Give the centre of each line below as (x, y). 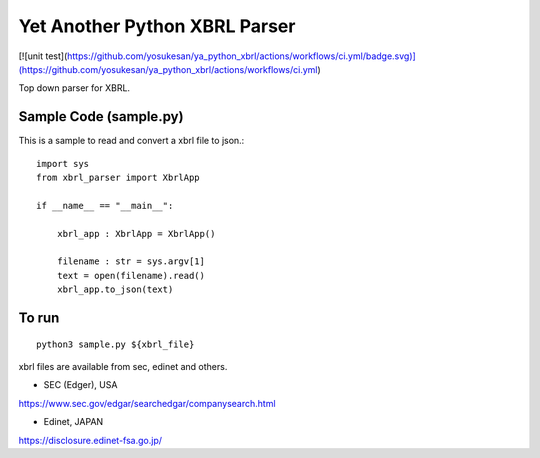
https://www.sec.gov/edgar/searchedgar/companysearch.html (147, 403)
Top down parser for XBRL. (74, 88)
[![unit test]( (43, 56)
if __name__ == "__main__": (105, 205)
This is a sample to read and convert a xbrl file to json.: (131, 141)
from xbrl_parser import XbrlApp (118, 178)
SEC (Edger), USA (80, 385)
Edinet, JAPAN (73, 422)
